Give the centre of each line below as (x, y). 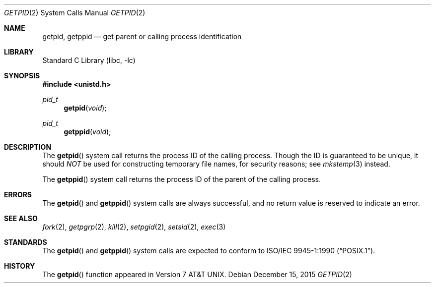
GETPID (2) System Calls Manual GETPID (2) (75, 13)
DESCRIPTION (28, 147)
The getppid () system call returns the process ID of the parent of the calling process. (181, 179)
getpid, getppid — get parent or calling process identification (142, 36)
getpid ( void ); (85, 108)
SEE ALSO (21, 218)
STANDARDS (26, 242)
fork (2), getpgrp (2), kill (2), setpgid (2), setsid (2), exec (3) (134, 227)
